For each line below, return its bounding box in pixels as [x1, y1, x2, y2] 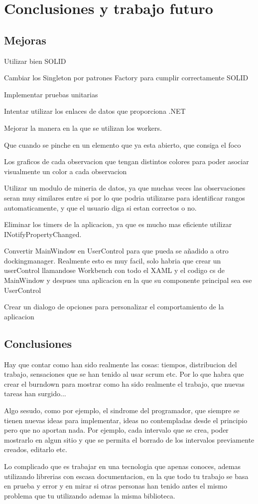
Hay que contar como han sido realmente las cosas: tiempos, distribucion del [4, 359, 237, 369]
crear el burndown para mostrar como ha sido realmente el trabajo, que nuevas [4, 378, 245, 389]
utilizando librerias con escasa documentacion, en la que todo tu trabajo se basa [4, 471, 249, 481]
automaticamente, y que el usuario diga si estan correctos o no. [4, 202, 197, 213]
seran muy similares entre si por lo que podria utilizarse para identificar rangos [4, 192, 245, 203]
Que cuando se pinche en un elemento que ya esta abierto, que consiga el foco [4, 139, 241, 150]
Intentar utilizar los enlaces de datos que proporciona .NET [4, 106, 186, 116]
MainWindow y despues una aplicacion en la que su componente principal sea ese [4, 275, 252, 285]
